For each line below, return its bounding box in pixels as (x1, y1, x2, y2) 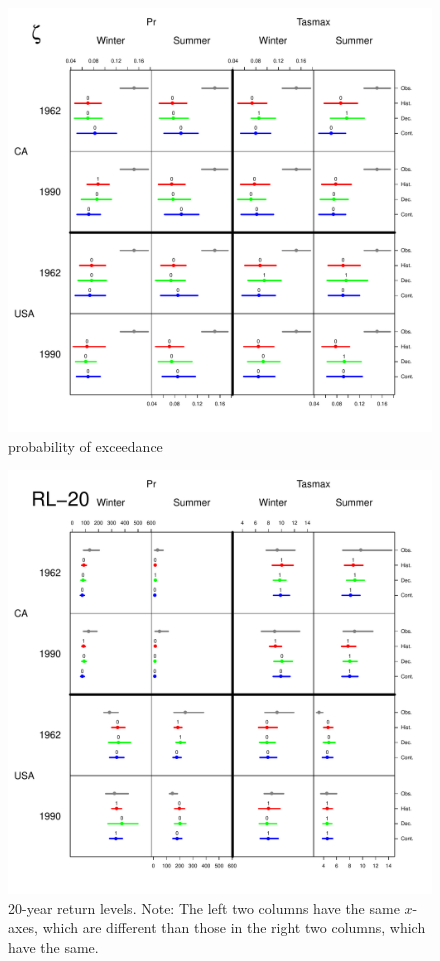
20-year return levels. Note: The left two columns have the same (8, 897, 400, 918)
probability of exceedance (8, 435, 163, 456)
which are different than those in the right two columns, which (42, 917, 426, 938)
